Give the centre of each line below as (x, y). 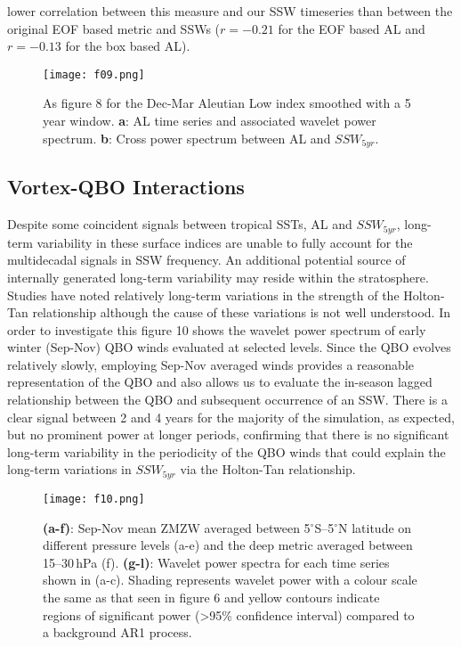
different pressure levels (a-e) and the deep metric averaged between (228, 545)
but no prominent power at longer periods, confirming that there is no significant (228, 434)
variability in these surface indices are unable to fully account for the (225, 242)
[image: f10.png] (94, 499)
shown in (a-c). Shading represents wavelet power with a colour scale (230, 580)
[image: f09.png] (94, 74)
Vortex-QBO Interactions (126, 187)
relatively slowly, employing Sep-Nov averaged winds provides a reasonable (211, 364)
